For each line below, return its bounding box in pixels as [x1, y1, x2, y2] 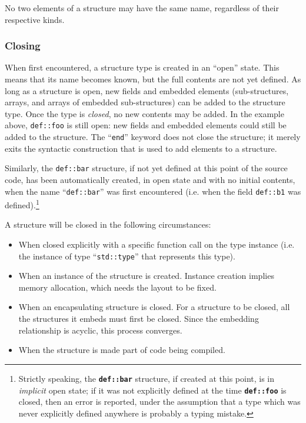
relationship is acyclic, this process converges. [18, 324, 182, 336]
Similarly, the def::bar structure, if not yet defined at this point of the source [5, 162, 288, 174]
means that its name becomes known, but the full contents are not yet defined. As [5, 73, 301, 85]
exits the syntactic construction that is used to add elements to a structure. [5, 142, 277, 154]
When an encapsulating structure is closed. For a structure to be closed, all [18, 301, 290, 313]
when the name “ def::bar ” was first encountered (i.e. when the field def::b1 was [5, 185, 301, 197]
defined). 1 [5, 197, 39, 211]
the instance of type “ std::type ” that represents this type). [18, 249, 235, 262]
